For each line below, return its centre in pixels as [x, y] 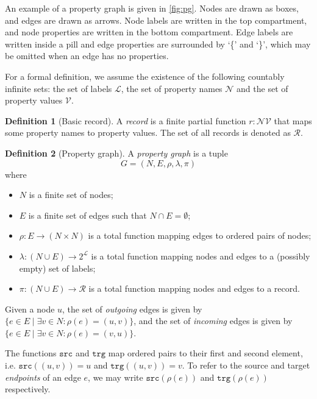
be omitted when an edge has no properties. [87, 56]
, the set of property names [172, 88]
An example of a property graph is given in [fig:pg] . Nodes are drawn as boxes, [152, 8]
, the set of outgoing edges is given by [132, 309]
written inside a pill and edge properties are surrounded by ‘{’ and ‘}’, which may [158, 44]
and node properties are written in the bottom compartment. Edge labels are [149, 32]
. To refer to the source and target [246, 365]
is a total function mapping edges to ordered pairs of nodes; [200, 235]
